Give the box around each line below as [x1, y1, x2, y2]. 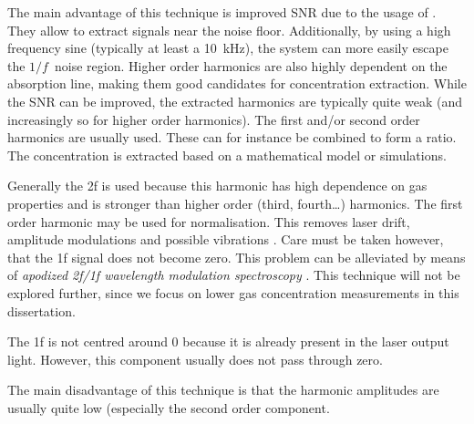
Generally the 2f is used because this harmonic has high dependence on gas [7, 176, 428, 195]
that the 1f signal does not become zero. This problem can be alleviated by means [7, 247, 466, 266]
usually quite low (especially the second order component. [7, 398, 330, 417]
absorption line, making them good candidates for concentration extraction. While [7, 74, 467, 93]
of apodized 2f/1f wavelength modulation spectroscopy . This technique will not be [7, 265, 460, 284]
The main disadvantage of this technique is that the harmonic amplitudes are [7, 380, 439, 399]
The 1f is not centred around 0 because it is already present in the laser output [7, 332, 449, 351]
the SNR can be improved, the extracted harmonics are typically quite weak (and [7, 91, 462, 110]
